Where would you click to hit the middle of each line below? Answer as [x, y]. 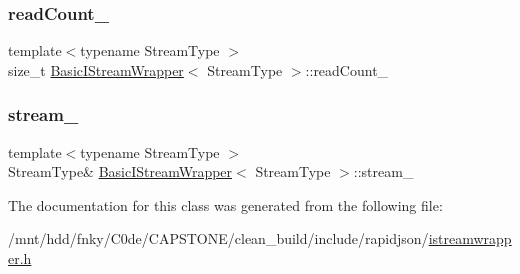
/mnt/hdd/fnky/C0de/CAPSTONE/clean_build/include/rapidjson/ [218, 238]
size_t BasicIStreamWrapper [96, 69]
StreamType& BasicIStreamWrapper [120, 171]
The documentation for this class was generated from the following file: [225, 204]
